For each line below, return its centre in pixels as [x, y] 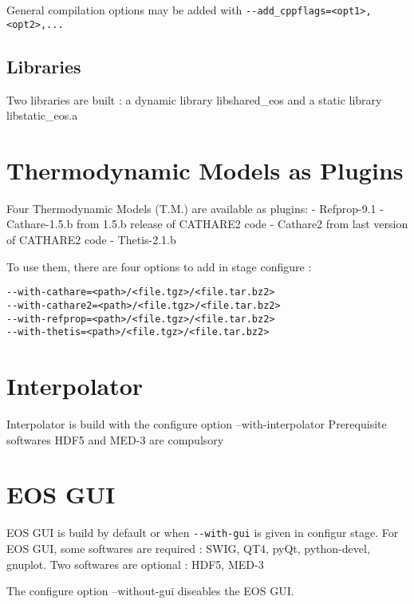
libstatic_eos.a [42, 115]
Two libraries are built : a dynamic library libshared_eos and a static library [194, 99]
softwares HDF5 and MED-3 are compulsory [115, 439]
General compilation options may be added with [124, 10]
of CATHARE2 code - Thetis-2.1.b [91, 240]
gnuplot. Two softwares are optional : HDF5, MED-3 [135, 564]
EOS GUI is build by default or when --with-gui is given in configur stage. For [203, 533]
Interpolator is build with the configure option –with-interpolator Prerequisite [197, 423]
